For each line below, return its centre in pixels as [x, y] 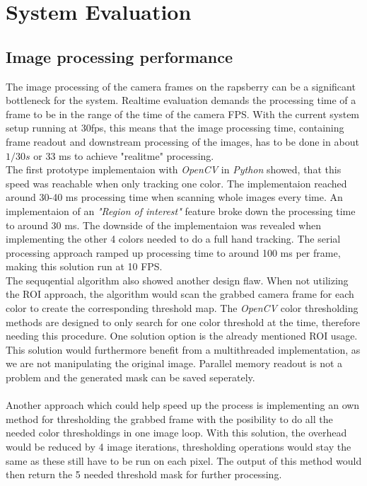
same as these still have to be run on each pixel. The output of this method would [184, 460]
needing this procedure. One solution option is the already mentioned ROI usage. [182, 336]
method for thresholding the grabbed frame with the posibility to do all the [169, 418]
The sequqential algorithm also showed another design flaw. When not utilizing [177, 280]
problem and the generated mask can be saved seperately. [130, 377]
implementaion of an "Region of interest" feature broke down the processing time [181, 210]
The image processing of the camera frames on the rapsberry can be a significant [181, 86]
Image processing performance [120, 56]
